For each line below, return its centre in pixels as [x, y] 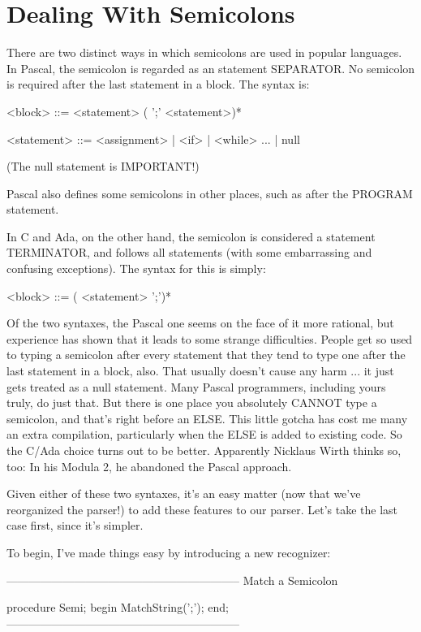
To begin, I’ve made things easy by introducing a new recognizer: [169, 552]
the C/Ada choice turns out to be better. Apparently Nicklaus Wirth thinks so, [204, 450]
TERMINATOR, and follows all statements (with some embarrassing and [189, 252]
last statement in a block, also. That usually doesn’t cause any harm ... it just [200, 371]
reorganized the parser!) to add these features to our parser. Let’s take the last [202, 509]
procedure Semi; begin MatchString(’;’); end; [118, 607]
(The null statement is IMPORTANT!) [103, 166]
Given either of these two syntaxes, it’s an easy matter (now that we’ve [184, 493]
